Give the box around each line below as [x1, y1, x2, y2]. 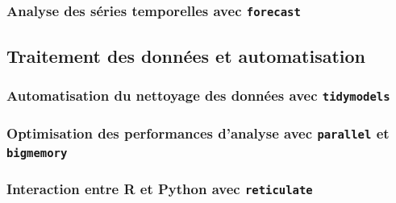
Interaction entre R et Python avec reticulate [6, 179, 313, 199]
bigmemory [6, 147, 68, 159]
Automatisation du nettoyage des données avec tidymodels [6, 85, 390, 106]
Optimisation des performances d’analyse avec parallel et [6, 122, 390, 143]
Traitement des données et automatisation [6, 43, 366, 68]
